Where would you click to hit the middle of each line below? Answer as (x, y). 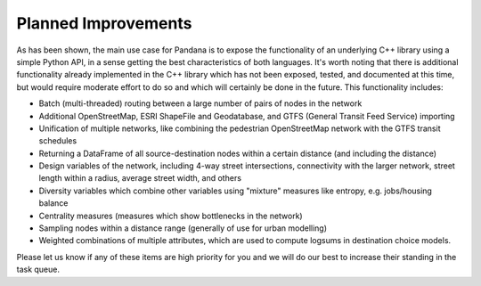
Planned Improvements (104, 23)
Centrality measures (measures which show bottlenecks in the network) (171, 216)
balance (53, 203)
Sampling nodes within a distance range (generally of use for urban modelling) (183, 228)
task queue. (38, 270)
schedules (58, 141)
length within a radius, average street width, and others (140, 178)
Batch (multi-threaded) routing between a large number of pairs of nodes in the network (200, 103)
